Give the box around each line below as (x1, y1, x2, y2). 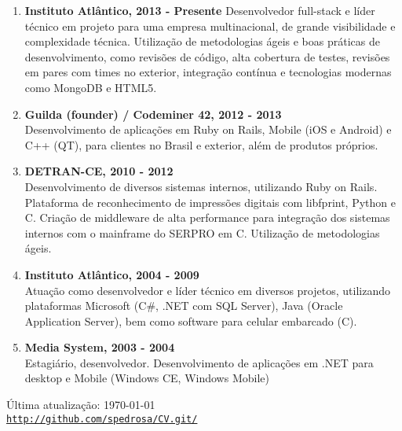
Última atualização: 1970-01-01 (6, 396, 155, 413)
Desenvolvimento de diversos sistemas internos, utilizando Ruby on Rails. (24, 178, 378, 194)
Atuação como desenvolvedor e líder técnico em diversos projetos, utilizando (24, 282, 390, 298)
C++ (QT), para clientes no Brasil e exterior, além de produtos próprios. (24, 136, 378, 153)
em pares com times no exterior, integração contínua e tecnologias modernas (24, 64, 392, 80)
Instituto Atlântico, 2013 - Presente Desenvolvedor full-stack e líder (24, 2, 375, 18)
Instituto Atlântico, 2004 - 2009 (24, 266, 199, 282)
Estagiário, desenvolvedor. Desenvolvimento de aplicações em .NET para (24, 354, 374, 370)
